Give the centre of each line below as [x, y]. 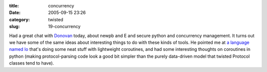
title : [14, 6]
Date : [15, 13]
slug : [14, 27]
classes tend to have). [32, 63]
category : [20, 19]
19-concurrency [65, 27]
